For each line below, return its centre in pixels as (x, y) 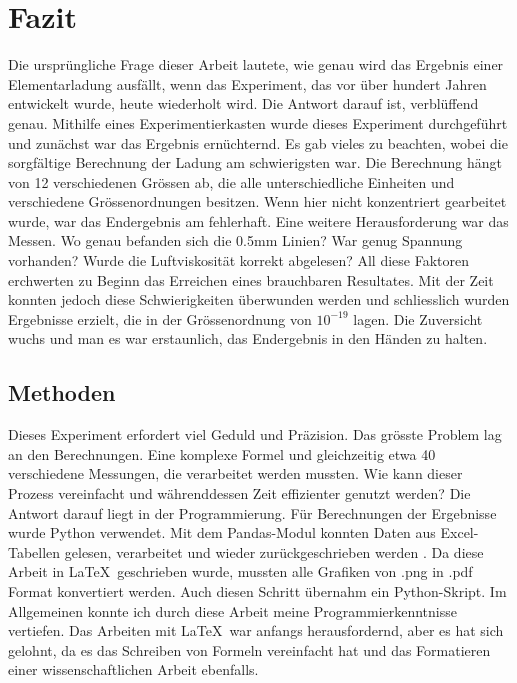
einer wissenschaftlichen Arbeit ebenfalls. (133, 669)
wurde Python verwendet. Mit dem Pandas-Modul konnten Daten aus (222, 532)
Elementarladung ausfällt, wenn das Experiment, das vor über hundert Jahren (247, 83)
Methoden (62, 392)
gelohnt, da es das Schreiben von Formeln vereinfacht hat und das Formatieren (249, 649)
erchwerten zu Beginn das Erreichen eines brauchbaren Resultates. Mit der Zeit (251, 279)
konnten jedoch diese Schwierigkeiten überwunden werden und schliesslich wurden (259, 299)
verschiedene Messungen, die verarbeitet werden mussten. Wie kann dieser (235, 473)
